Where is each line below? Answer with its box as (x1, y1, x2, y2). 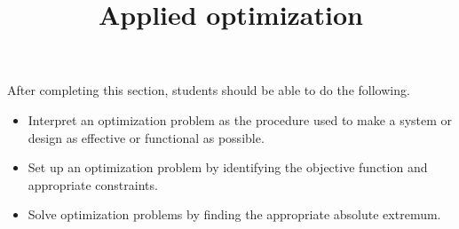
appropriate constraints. (28, 175, 158, 193)
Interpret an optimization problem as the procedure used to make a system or (28, 110, 453, 129)
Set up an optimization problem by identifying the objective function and (28, 158, 428, 177)
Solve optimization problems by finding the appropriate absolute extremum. (28, 205, 441, 224)
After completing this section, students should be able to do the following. (7, 81, 410, 99)
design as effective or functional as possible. (28, 128, 265, 146)
